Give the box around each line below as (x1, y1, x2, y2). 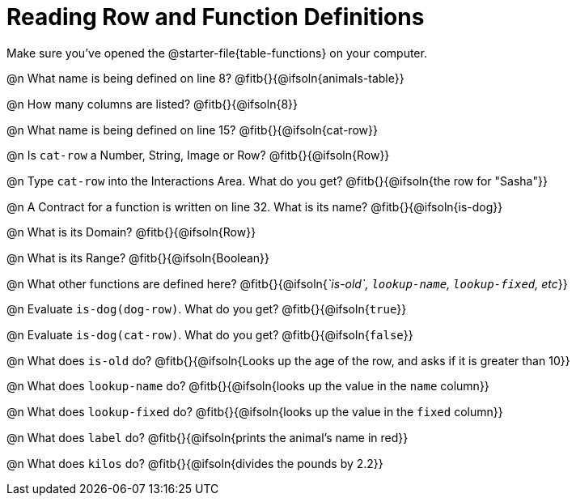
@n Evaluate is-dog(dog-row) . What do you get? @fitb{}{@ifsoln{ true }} (6, 302, 407, 317)
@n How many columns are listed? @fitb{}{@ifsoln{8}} (6, 97, 298, 112)
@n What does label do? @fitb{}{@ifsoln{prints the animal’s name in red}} (6, 430, 409, 445)
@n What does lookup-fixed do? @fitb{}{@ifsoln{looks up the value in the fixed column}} (6, 405, 503, 419)
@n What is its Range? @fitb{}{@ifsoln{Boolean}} (6, 251, 270, 266)
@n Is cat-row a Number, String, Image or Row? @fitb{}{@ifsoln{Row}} (6, 148, 390, 163)
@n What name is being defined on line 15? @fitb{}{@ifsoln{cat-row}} (6, 122, 378, 137)
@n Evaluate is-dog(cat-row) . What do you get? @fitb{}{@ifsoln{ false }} (6, 328, 413, 342)
